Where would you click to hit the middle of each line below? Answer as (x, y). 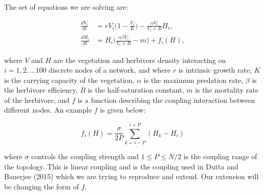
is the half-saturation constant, (136, 90)
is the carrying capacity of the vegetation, (69, 80)
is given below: (123, 110)
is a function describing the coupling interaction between (166, 100)
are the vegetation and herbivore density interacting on (140, 60)
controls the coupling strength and (85, 156)
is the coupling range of (220, 156)
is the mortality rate (227, 90)
